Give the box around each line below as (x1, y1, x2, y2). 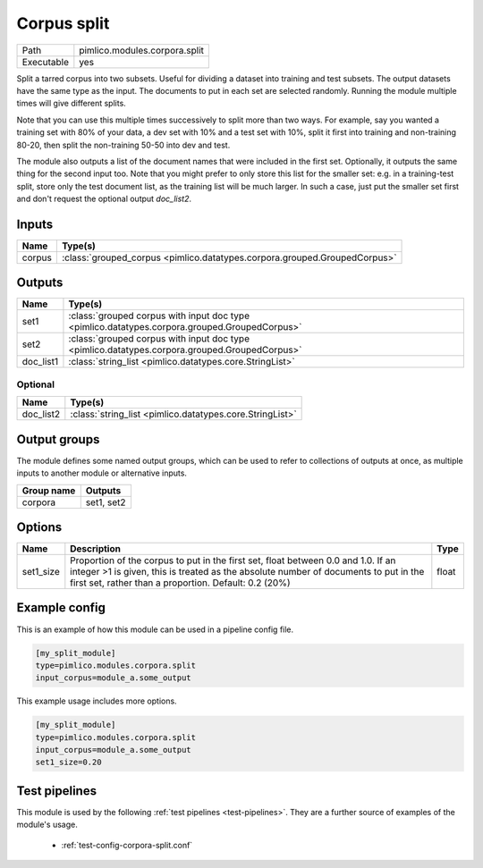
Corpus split (16, 13, 110, 33)
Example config (16, 600, 106, 616)
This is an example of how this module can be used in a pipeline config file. (16, 624, 294, 635)
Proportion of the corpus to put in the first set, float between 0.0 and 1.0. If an (70, 554, 396, 567)
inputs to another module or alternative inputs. (16, 468, 188, 478)
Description (70, 543, 121, 555)
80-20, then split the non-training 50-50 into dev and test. (16, 139, 231, 150)
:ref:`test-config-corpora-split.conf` (61, 839, 193, 850)
